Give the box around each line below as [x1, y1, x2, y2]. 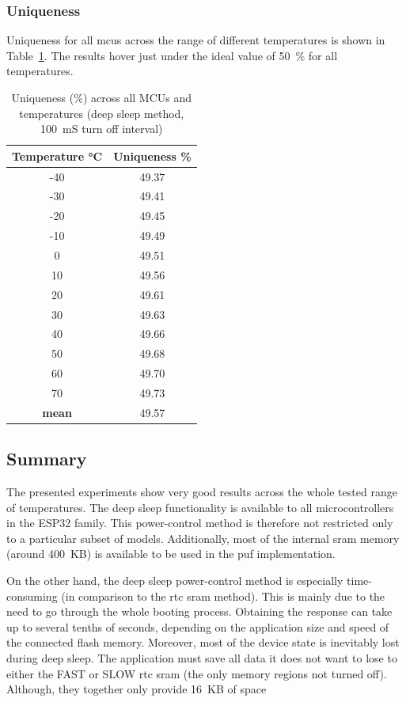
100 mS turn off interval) [40, 120, 163, 137]
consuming [6, 587, 58, 604]
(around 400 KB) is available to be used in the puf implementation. [6, 545, 336, 562]
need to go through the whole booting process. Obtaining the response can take [6, 603, 393, 620]
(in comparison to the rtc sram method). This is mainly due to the [61, 587, 385, 604]
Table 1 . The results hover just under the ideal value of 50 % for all [6, 47, 338, 63]
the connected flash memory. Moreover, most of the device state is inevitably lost [6, 634, 400, 651]
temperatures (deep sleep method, [19, 104, 184, 121]
